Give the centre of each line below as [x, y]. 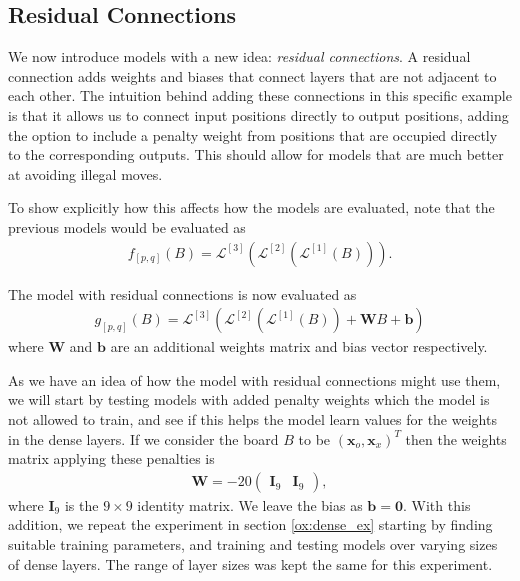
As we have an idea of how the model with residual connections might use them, [254, 379]
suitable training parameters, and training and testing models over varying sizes [253, 543]
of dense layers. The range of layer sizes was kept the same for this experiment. [250, 563]
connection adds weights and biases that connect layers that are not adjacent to [252, 75]
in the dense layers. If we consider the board [143, 438]
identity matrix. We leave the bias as [250, 504]
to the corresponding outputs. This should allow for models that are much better [256, 154]
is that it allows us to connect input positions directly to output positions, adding [258, 114]
